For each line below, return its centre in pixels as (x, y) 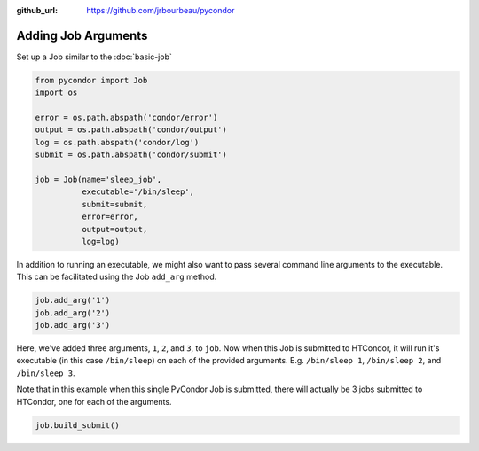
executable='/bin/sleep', (138, 192)
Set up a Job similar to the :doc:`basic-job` (94, 57)
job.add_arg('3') (73, 325)
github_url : (37, 10)
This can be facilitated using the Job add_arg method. (117, 277)
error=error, (110, 217)
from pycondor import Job (91, 80)
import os (56, 93)
